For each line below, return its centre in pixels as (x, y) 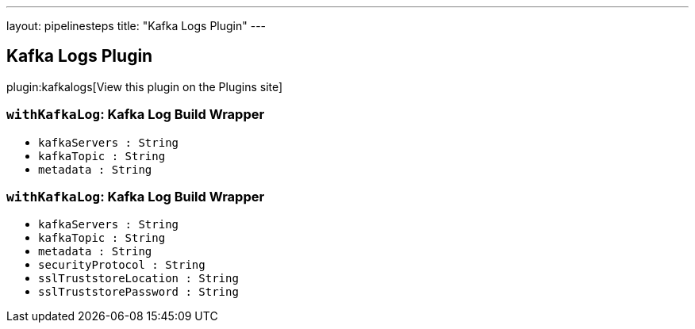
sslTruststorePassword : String (138, 292)
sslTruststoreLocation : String (138, 279)
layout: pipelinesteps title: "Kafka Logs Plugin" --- (136, 26)
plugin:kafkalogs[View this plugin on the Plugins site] (145, 86)
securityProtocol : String (122, 265)
